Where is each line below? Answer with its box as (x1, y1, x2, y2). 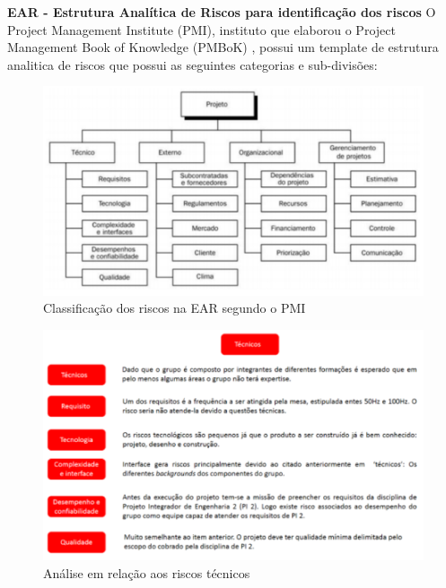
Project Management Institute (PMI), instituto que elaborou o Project (7, 20, 396, 39)
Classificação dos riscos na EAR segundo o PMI (43, 298, 306, 317)
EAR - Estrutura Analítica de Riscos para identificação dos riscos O (7, 3, 436, 21)
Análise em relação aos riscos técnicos (43, 563, 250, 582)
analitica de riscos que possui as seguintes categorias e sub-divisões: (7, 55, 378, 73)
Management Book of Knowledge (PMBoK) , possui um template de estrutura (7, 38, 439, 56)
